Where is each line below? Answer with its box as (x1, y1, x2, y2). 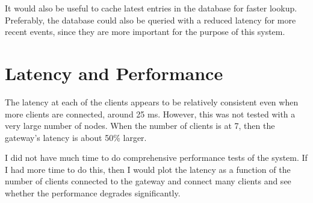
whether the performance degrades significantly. (5, 187, 181, 199)
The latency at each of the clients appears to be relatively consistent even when (5, 95, 299, 108)
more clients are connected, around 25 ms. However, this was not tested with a (5, 107, 296, 120)
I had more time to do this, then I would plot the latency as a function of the (5, 163, 291, 175)
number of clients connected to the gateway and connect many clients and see (5, 175, 291, 187)
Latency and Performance (5, 60, 223, 85)
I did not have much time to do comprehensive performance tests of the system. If (5, 151, 308, 164)
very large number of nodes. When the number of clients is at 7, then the (5, 119, 275, 132)
